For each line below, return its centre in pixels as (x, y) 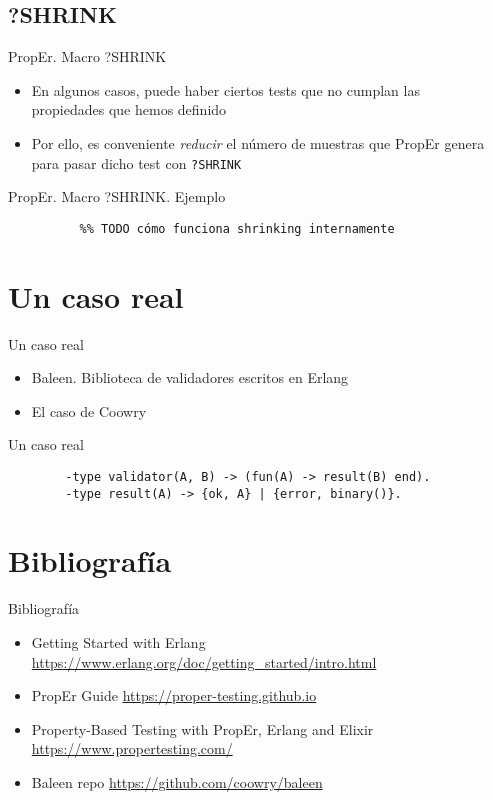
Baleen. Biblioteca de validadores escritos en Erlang (190, 377)
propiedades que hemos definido (129, 109)
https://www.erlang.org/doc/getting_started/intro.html (204, 661)
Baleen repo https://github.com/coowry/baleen (177, 781)
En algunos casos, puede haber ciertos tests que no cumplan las (225, 89)
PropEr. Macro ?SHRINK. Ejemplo (117, 196)
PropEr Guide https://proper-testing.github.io (174, 695)
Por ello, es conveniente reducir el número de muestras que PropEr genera (258, 142)
